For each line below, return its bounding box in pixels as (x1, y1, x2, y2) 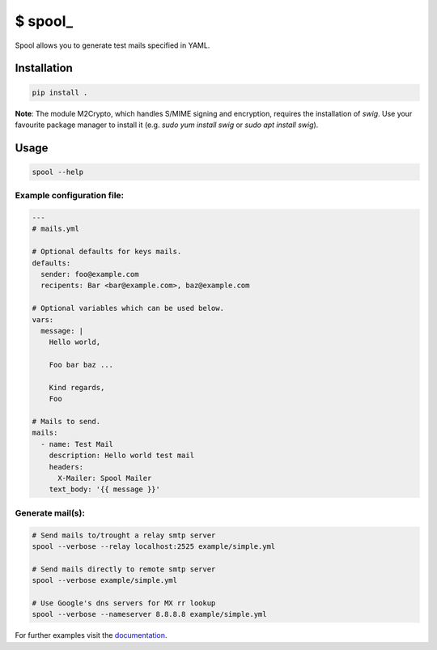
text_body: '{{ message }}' (49, 485, 161, 494)
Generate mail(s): (15, 507, 85, 518)
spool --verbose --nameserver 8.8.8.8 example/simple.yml (32, 610, 267, 619)
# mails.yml (32, 224, 80, 234)
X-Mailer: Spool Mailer (57, 474, 152, 483)
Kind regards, (49, 383, 105, 392)
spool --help (32, 167, 84, 176)
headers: (49, 462, 84, 471)
